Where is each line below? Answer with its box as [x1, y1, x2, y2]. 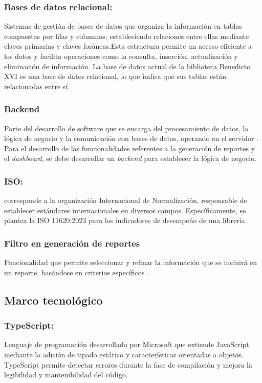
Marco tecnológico [4, 292, 103, 308]
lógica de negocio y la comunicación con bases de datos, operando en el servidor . [4, 133, 259, 144]
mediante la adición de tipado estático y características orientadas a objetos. [4, 349, 244, 359]
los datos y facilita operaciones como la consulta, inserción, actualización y [4, 51, 238, 61]
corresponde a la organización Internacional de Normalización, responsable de [4, 195, 247, 206]
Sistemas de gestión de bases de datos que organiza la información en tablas [4, 21, 242, 31]
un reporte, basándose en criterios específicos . [4, 267, 149, 277]
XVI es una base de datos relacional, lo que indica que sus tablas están [4, 71, 227, 82]
